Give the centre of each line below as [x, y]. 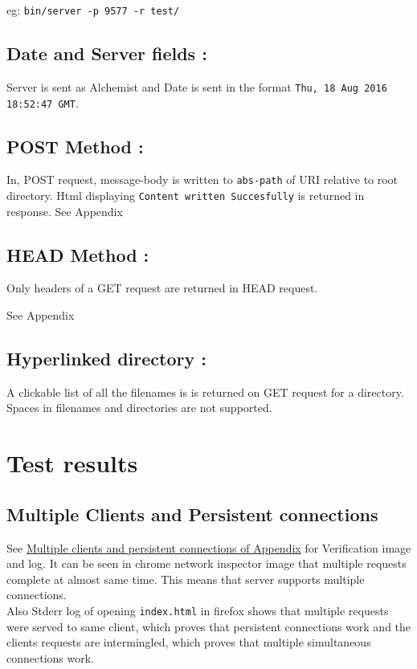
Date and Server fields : [107, 53]
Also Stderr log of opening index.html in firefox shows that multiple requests [198, 611]
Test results [72, 463]
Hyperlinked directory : [106, 359]
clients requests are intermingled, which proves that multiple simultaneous [189, 642]
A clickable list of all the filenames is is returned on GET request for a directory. [205, 392]
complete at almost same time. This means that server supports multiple [186, 579]
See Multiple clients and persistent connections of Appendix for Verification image [209, 547]
